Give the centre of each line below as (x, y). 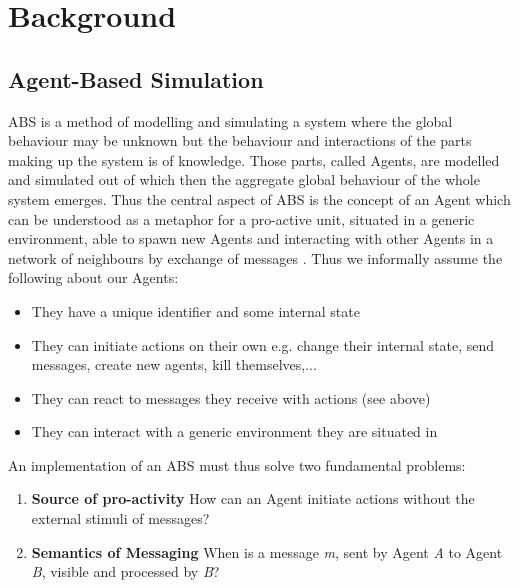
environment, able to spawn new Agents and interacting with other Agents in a (251, 238)
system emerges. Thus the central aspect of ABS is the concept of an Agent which (259, 198)
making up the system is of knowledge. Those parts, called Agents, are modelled (254, 159)
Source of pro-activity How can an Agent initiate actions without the (253, 498)
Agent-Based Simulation (136, 78)
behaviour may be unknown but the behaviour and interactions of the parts (240, 140)
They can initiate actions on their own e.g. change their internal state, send (263, 344)
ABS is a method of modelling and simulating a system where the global (230, 120)
